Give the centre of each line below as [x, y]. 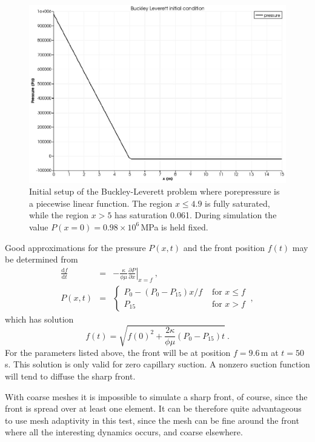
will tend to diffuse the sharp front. [70, 376]
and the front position [224, 247]
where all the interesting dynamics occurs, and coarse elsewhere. [124, 432]
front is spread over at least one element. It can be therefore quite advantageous [153, 408]
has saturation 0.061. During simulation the [196, 215]
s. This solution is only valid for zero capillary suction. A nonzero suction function [157, 364]
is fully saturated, [237, 203]
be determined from [41, 259]
